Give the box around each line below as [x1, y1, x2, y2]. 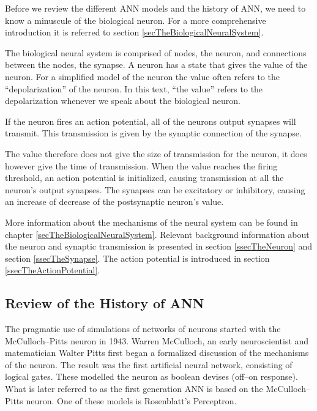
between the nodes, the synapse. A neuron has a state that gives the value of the [5, 58, 308, 71]
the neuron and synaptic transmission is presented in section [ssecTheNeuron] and [5, 240, 313, 253]
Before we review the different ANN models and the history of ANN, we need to [5, 2, 306, 14]
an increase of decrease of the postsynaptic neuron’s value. [5, 195, 224, 208]
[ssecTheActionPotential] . [5, 264, 100, 276]
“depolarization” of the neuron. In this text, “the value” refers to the [5, 82, 263, 95]
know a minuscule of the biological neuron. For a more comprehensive [5, 13, 266, 26]
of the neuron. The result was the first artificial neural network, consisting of [5, 358, 293, 371]
